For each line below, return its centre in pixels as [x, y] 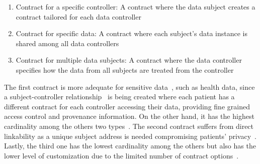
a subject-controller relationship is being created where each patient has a [119, 97]
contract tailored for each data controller [78, 16]
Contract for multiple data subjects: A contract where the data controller [129, 60]
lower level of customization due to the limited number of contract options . [121, 155]
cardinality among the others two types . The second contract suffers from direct [129, 126]
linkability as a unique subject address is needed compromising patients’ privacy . [130, 136]
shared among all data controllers [67, 43]
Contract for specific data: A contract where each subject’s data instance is [132, 33]
